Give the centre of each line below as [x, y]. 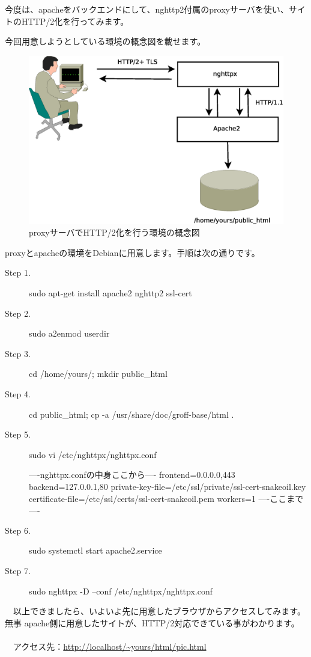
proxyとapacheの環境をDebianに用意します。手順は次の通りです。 [132, 252]
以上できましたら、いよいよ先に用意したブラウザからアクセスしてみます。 [159, 611]
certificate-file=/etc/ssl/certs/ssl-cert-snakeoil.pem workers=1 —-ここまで [166, 498]
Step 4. [18, 394]
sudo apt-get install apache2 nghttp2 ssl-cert [110, 293]
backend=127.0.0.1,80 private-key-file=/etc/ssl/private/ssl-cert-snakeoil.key [168, 486]
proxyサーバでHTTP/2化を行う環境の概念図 [114, 232]
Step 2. [18, 313]
